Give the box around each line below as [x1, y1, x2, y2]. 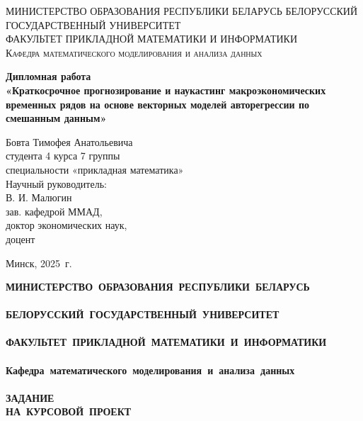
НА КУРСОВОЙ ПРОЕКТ [6, 404, 132, 419]
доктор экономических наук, [6, 218, 127, 232]
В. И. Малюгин [6, 190, 72, 205]
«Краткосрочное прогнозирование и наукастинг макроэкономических [6, 82, 326, 97]
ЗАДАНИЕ [6, 390, 54, 405]
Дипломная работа [6, 69, 91, 84]
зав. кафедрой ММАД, [6, 203, 103, 218]
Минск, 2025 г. [6, 255, 72, 270]
